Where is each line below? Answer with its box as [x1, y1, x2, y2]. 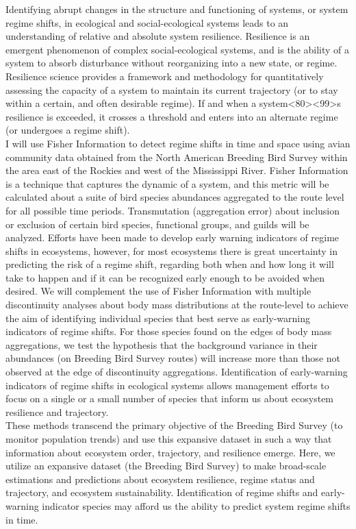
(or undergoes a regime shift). [5, 123, 130, 137]
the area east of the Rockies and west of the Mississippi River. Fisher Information [5, 163, 348, 177]
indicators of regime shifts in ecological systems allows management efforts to [5, 378, 329, 392]
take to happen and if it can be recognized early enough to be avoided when [5, 270, 325, 284]
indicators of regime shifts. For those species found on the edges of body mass [5, 324, 332, 339]
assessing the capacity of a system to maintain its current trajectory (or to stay [5, 82, 338, 97]
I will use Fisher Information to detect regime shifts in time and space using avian [5, 136, 351, 150]
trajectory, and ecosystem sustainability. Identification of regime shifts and [5, 485, 318, 500]
